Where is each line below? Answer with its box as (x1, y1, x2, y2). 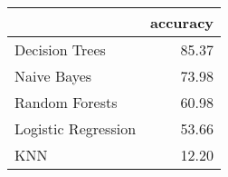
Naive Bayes (14, 65, 92, 86)
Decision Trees (14, 39, 106, 60)
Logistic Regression (14, 118, 137, 139)
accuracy (150, 12, 214, 33)
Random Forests (14, 92, 118, 113)
